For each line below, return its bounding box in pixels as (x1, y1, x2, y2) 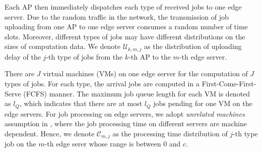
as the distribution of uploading (144, 41, 242, 52)
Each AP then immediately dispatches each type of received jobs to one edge (5, 2, 242, 12)
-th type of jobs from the (46, 51, 123, 62)
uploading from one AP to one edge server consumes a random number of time (5, 21, 248, 32)
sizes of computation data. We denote (5, 41, 120, 52)
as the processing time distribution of (112, 128, 228, 138)
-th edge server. (179, 51, 227, 62)
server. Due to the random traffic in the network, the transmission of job (5, 11, 229, 22)
